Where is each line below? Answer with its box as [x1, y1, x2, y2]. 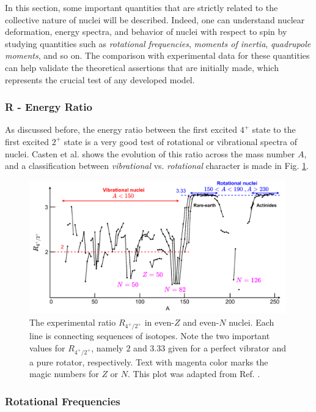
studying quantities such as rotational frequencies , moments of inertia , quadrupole [5, 37, 311, 50]
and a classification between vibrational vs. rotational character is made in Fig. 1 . [5, 159, 309, 172]
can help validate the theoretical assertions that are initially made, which [5, 61, 279, 73]
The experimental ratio [29, 315, 116, 328]
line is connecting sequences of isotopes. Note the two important [29, 329, 270, 342]
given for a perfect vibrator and [167, 341, 286, 354]
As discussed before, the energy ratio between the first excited [5, 123, 238, 136]
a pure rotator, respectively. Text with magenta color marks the [29, 355, 268, 368]
